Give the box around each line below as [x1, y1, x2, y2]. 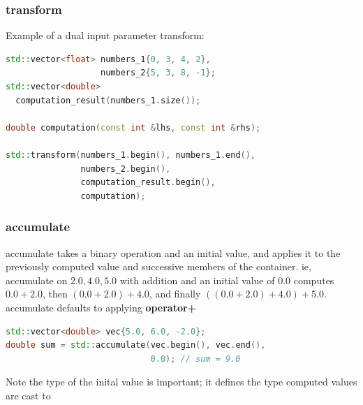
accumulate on [6, 272, 68, 287]
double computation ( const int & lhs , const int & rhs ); [6, 122, 261, 133]
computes [293, 272, 334, 287]
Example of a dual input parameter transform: [6, 28, 205, 43]
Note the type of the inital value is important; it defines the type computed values [6, 374, 357, 389]
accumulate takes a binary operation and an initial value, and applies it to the [6, 245, 341, 260]
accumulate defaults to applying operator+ [6, 300, 197, 314]
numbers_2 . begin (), [80, 163, 171, 174]
